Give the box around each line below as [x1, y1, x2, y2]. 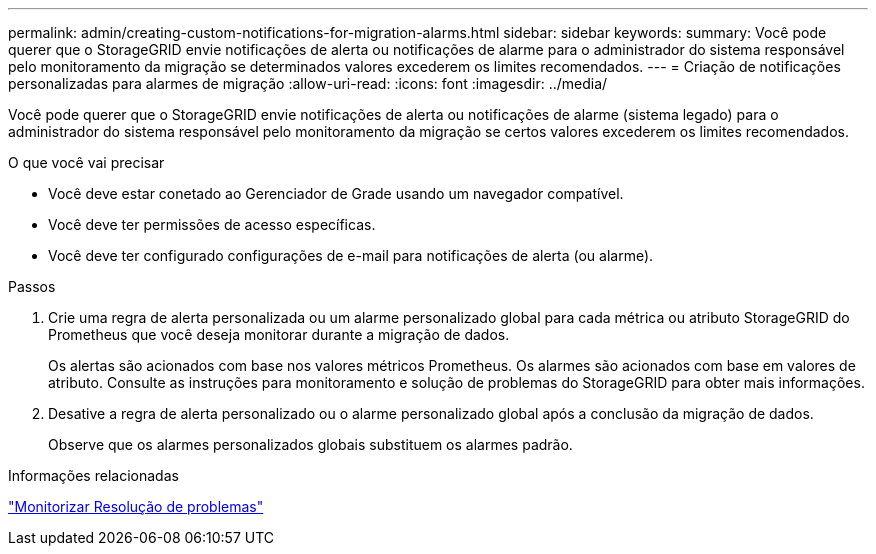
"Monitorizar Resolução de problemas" [8, 498, 264, 515]
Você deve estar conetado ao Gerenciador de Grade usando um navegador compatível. [48, 185, 624, 202]
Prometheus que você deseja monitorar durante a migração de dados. [48, 326, 510, 343]
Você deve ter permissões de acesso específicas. [48, 216, 376, 233]
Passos [8, 278, 56, 295]
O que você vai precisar [8, 154, 165, 171]
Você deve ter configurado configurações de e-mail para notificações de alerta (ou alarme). [48, 247, 654, 264]
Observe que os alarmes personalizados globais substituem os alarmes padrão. [48, 436, 573, 453]
